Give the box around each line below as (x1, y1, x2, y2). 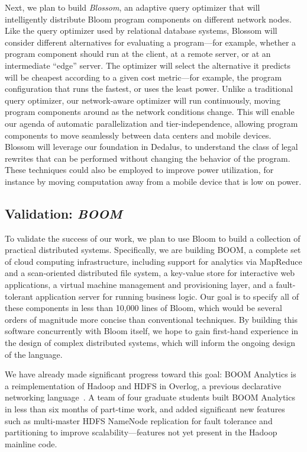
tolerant (5, 290, 33, 302)
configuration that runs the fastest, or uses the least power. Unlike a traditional (5, 82, 293, 95)
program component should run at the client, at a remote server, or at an (5, 47, 271, 60)
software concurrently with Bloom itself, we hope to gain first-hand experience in (5, 325, 299, 337)
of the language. (5, 348, 63, 360)
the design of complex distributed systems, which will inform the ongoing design (5, 336, 295, 349)
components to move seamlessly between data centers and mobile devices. (5, 129, 272, 141)
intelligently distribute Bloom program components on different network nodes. (5, 12, 292, 25)
